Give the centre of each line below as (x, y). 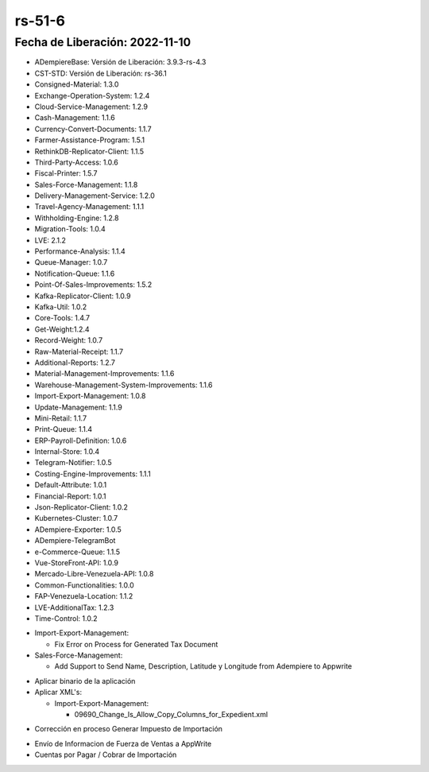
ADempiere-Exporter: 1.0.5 (78, 530)
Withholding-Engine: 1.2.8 (77, 218)
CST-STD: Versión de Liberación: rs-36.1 (100, 73)
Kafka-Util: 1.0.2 (61, 307)
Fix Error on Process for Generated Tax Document (136, 644)
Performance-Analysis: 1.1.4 (80, 251)
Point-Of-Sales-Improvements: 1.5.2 (93, 285)
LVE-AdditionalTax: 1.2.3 (74, 607)
